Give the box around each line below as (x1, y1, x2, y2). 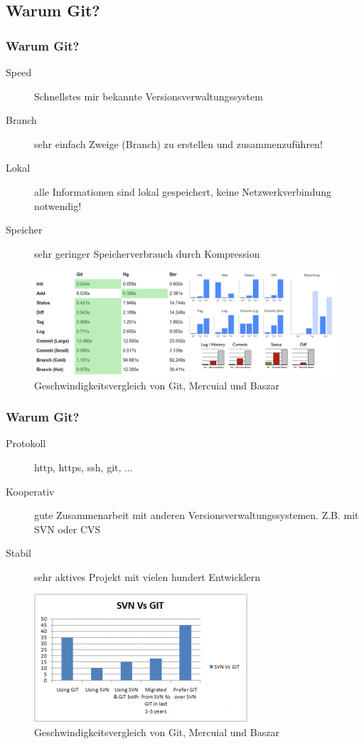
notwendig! (34, 198, 82, 213)
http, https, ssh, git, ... (34, 459, 133, 474)
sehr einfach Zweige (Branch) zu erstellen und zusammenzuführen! (34, 136, 323, 151)
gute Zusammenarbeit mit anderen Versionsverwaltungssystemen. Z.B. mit (34, 508, 359, 523)
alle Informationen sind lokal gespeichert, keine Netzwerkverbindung (34, 184, 331, 199)
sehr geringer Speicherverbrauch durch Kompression (34, 246, 260, 261)
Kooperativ (6, 483, 55, 498)
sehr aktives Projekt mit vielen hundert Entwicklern (34, 569, 261, 584)
